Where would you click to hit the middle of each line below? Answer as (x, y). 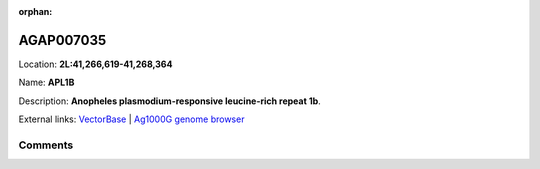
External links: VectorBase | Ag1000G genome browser (131, 119)
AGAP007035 (62, 40)
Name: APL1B (46, 82)
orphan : (35, 11)
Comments (46, 145)
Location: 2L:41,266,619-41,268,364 (95, 64)
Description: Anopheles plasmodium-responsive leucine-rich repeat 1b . (170, 101)
